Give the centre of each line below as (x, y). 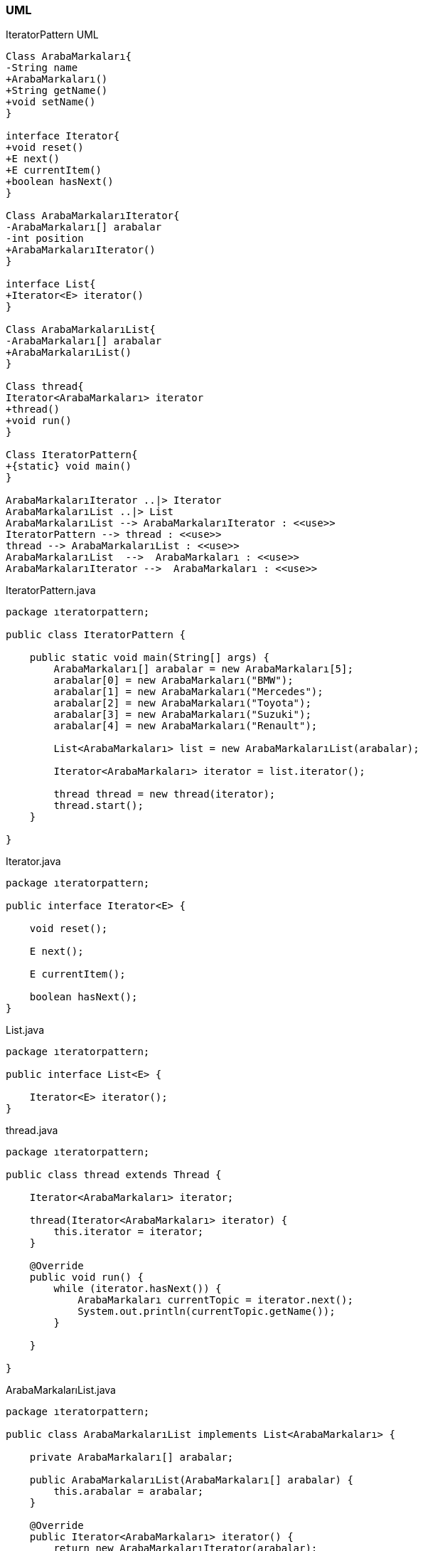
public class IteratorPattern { (96, 635)
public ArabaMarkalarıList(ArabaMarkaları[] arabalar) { (191, 1480)
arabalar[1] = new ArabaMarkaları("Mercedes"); (188, 692)
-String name (42, 68)
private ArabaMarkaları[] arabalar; (132, 1457)
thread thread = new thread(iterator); (165, 794)
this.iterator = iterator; (129, 1232)
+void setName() (51, 102)
